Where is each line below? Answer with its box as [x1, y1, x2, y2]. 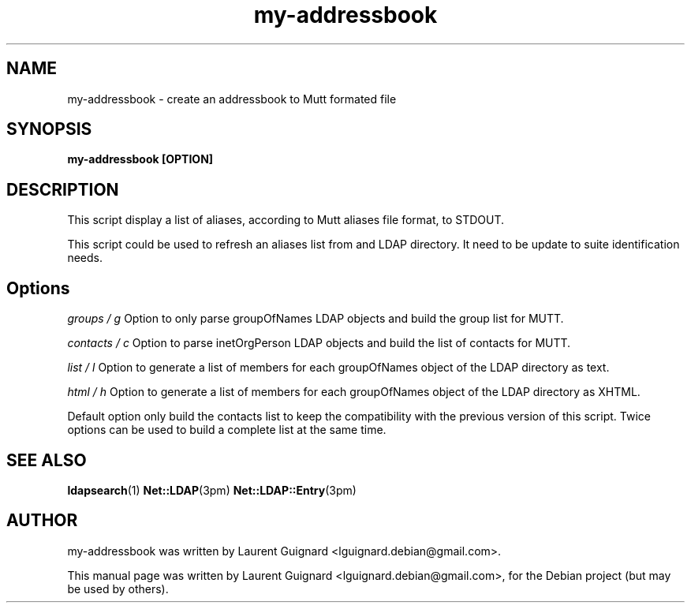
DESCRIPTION [6, 179, 119, 200]
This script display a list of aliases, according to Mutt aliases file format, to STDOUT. [67, 213, 505, 227]
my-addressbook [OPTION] [67, 152, 214, 166]
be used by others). [67, 581, 169, 596]
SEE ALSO [6, 450, 87, 470]
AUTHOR [6, 510, 78, 531]
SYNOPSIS [6, 119, 92, 140]
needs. [67, 251, 103, 265]
